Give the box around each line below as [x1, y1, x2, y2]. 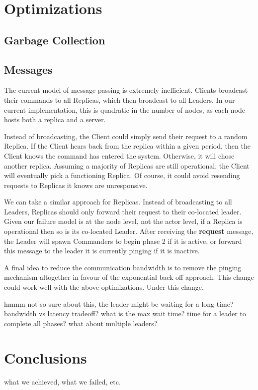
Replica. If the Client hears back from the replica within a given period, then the [4, 141, 251, 151]
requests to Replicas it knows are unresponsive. [4, 180, 148, 190]
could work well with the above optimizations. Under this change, [4, 282, 204, 292]
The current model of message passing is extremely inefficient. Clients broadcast [4, 85, 248, 95]
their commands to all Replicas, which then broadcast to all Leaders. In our [4, 94, 235, 105]
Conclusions [4, 347, 87, 368]
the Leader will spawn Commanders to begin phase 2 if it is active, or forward [4, 235, 242, 246]
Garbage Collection [4, 32, 105, 47]
